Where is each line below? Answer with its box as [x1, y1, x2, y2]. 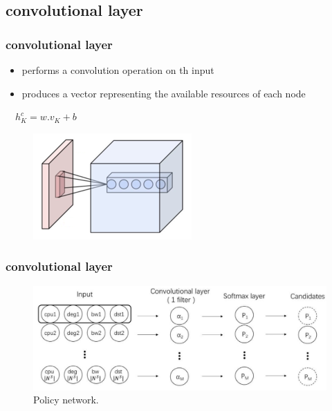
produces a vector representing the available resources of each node [21, 86, 306, 100]
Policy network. [33, 392, 99, 407]
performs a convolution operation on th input [21, 63, 214, 77]
